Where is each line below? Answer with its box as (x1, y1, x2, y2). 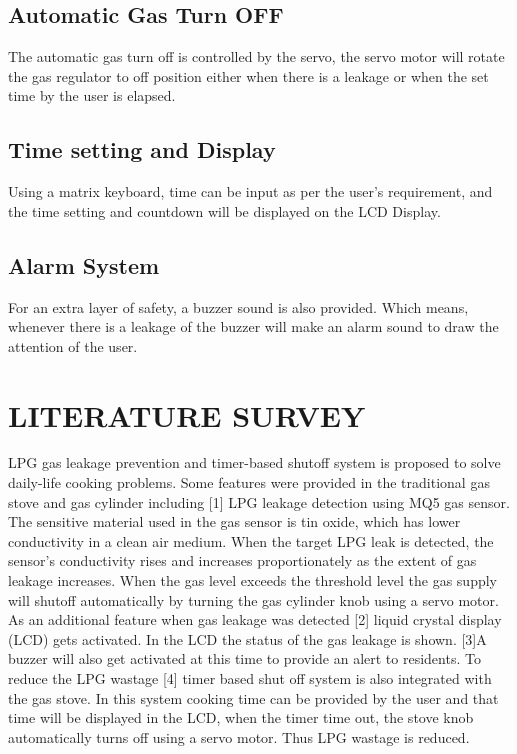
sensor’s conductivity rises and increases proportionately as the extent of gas (8, 550, 477, 571)
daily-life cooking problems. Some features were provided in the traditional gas (8, 472, 490, 493)
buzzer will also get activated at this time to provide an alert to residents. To (8, 648, 481, 669)
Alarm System (8, 249, 160, 280)
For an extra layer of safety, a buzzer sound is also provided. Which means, (8, 296, 469, 317)
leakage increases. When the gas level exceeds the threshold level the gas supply (8, 570, 497, 591)
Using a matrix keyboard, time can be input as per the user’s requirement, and (8, 181, 493, 202)
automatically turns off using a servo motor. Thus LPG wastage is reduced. (8, 726, 470, 747)
